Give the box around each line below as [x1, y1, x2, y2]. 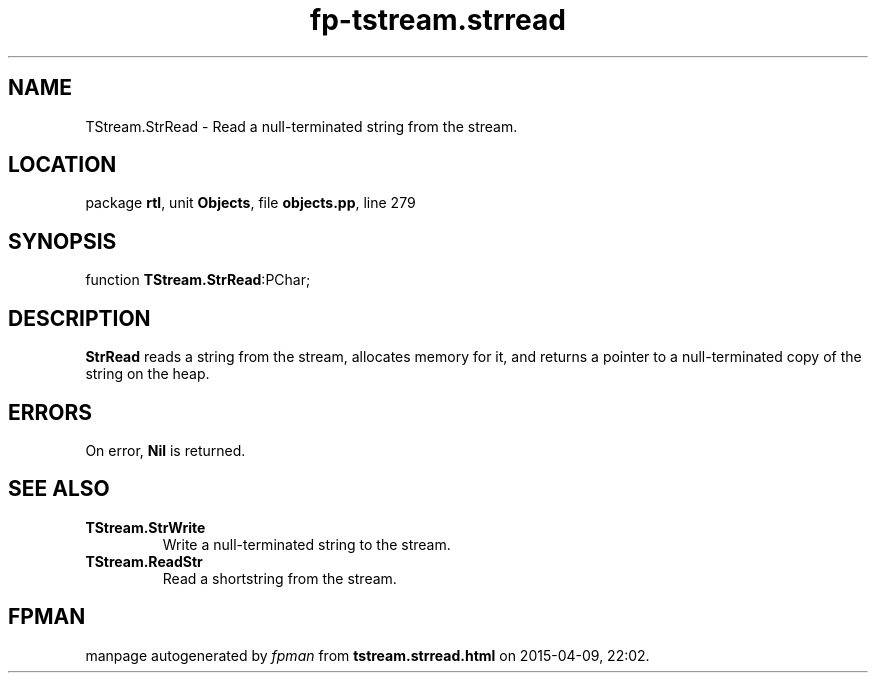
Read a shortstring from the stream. [162, 569, 397, 587]
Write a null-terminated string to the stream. [162, 535, 451, 553]
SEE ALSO [8, 476, 110, 502]
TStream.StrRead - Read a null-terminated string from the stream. [85, 117, 518, 135]
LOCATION [8, 152, 117, 178]
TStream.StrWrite [85, 518, 206, 536]
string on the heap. [85, 365, 210, 383]
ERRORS [8, 399, 93, 425]
